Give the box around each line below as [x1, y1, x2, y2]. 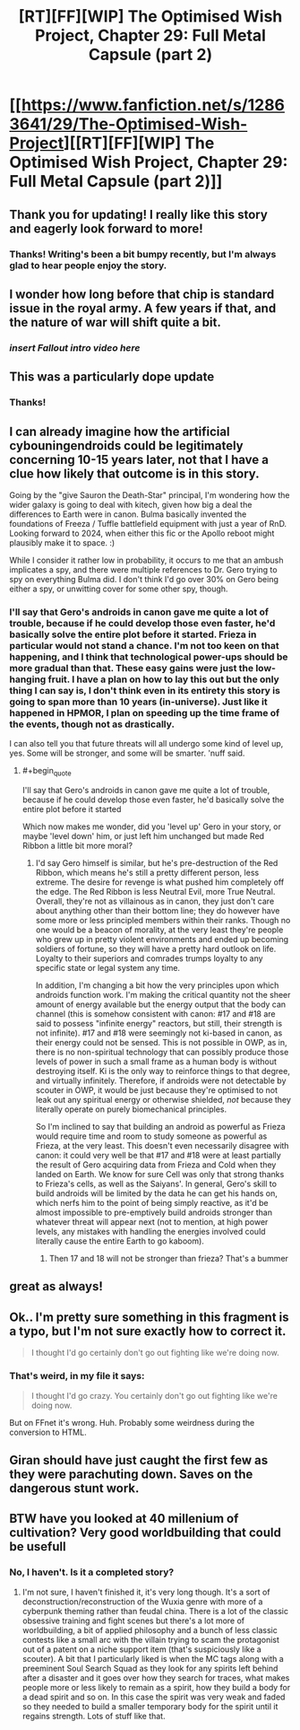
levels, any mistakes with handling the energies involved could [35, 1227, 266, 1237]
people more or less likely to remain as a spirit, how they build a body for [21, 1682, 291, 1692]
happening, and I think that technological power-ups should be [9, 651, 288, 663]
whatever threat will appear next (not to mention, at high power [35, 1217, 269, 1228]
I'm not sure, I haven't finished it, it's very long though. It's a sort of [21, 1586, 270, 1597]
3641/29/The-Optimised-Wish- [9, 114, 248, 135]
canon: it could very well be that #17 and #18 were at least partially [35, 1150, 282, 1161]
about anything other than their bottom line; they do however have [35, 905, 280, 916]
